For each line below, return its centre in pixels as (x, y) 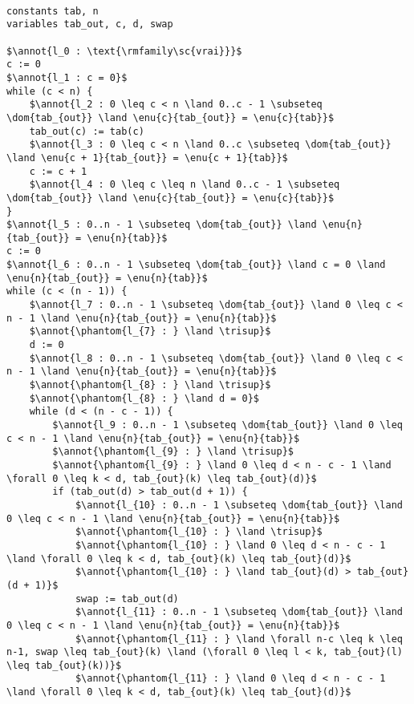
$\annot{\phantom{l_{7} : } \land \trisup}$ (150, 332)
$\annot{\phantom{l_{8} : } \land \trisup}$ (150, 385)
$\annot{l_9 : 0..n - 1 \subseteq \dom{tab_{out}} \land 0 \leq (227, 425)
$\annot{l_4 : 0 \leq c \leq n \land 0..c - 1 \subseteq (185, 185)
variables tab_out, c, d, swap (90, 24)
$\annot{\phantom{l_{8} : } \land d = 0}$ (144, 398)
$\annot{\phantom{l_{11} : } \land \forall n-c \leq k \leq (239, 639)
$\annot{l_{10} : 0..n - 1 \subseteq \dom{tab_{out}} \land (239, 505)
